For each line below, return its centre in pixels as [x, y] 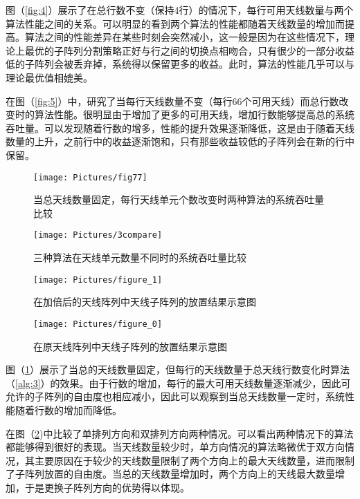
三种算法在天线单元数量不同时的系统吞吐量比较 [140, 257]
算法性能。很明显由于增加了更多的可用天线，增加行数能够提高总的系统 [194, 114]
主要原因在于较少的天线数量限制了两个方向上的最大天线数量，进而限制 [194, 460]
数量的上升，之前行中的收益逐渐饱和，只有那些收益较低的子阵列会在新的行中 [180, 141]
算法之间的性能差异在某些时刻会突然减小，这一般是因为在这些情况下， [184, 37]
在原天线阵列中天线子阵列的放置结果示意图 [130, 346]
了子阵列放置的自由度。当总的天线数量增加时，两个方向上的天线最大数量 [170, 474]
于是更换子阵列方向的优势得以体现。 [107, 487]
